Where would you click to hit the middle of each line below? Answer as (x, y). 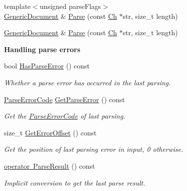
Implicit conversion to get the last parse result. (75, 182)
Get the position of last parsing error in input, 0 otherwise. (94, 149)
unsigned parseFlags (70, 6)
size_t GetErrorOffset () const (50, 132)
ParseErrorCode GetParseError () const (64, 99)
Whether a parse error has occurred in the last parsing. (88, 82)
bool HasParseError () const (47, 66)
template (17, 6)
